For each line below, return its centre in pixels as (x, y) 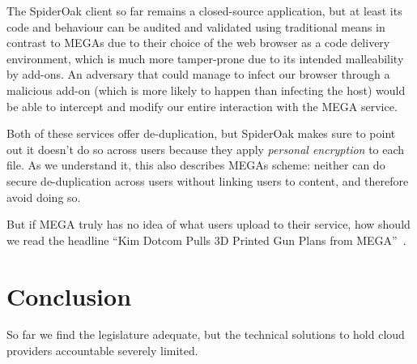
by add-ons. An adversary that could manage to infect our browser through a (198, 74)
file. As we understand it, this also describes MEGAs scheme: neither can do (196, 165)
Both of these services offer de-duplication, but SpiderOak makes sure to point (201, 133)
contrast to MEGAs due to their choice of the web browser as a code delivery (198, 43)
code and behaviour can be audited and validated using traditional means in (196, 26)
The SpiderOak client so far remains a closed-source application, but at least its (204, 11)
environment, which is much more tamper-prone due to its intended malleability (205, 58)
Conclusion (69, 295)
